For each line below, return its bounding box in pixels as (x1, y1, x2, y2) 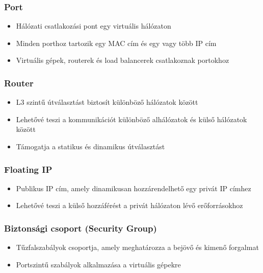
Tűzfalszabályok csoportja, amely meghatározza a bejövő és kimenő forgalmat (16, 242, 259, 253)
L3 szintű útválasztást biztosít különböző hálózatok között (16, 97, 198, 107)
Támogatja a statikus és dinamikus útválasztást (16, 141, 165, 151)
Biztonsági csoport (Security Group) (4, 221, 157, 234)
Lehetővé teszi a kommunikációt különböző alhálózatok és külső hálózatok (16, 113, 247, 124)
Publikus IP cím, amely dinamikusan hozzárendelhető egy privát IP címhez (16, 183, 251, 193)
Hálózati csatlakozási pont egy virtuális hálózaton (16, 20, 171, 31)
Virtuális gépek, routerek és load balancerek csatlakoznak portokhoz (16, 55, 229, 65)
